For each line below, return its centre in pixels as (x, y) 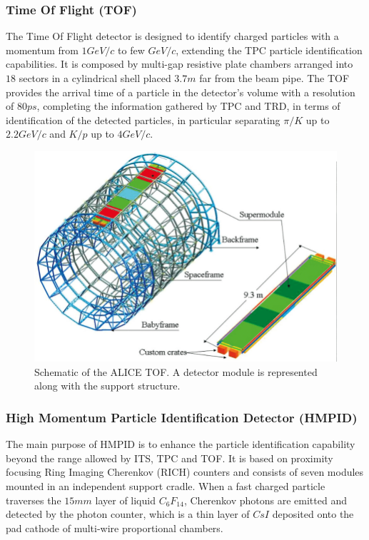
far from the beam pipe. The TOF (274, 78)
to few (131, 50)
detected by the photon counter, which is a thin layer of (128, 514)
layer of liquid (125, 500)
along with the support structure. (107, 386)
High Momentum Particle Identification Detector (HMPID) (182, 417)
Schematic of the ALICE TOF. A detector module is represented (176, 371)
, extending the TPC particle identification (269, 50)
